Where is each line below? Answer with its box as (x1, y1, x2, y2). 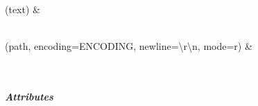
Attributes (5, 89, 53, 104)
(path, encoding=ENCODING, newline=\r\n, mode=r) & (5, 39, 252, 53)
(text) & (5, 2, 40, 17)
